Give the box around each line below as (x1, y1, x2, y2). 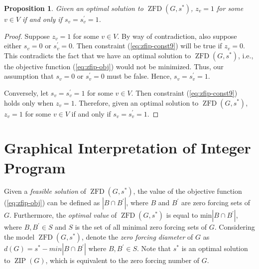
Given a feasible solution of (4, 186, 86, 196)
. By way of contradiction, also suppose (117, 30, 237, 41)
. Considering (214, 222, 255, 232)
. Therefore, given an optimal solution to (74, 97, 199, 108)
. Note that (136, 243, 171, 254)
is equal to (166, 210, 198, 220)
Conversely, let (4, 87, 49, 98)
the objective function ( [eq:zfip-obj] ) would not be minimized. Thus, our (4, 61, 224, 71)
